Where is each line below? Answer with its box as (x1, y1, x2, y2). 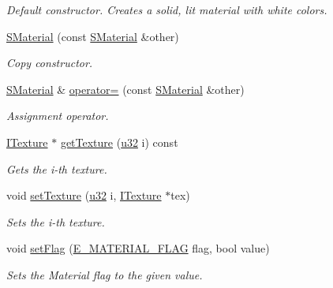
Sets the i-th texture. (6, 213, 105, 230)
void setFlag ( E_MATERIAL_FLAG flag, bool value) (6, 240, 270, 256)
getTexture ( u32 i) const (60, 133, 178, 150)
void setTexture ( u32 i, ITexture (6, 187, 162, 204)
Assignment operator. (6, 107, 109, 124)
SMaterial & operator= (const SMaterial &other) (6, 80, 245, 97)
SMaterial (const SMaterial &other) (6, 28, 179, 44)
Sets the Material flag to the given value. (6, 266, 203, 282)
